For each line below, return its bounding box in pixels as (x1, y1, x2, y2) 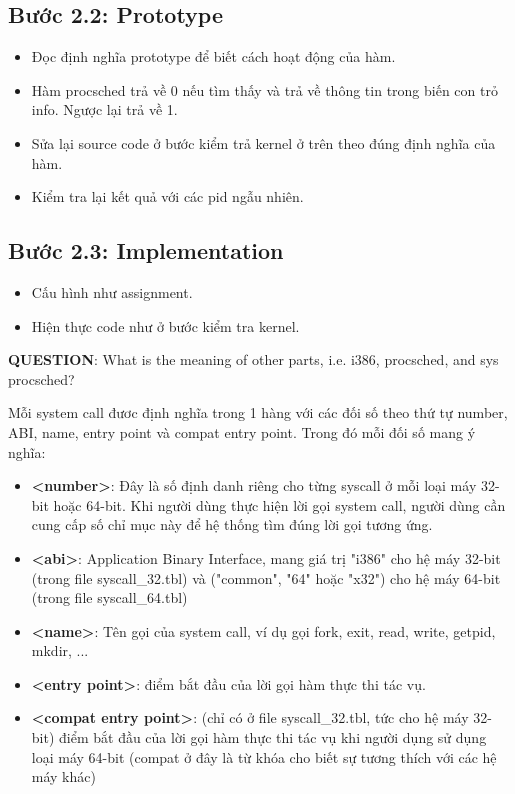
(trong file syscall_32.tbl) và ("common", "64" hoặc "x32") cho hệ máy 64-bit (31, 567, 501, 588)
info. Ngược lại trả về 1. (31, 99, 178, 120)
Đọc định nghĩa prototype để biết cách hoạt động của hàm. (31, 46, 396, 67)
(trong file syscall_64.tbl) (31, 587, 188, 608)
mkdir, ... (31, 640, 89, 661)
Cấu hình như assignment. (31, 281, 193, 302)
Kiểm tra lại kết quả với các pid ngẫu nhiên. (31, 186, 304, 207)
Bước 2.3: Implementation (8, 235, 284, 266)
